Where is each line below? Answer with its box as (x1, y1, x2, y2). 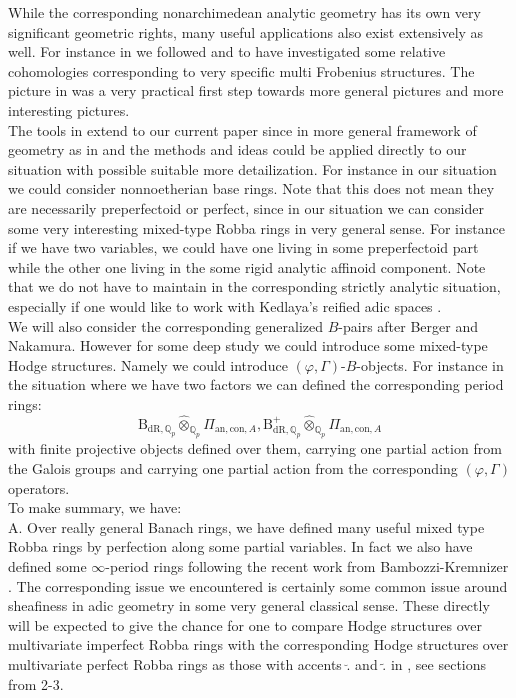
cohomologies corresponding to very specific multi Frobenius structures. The (8, 60, 475, 81)
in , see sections (390, 653, 487, 674)
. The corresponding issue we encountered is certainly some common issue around (8, 575, 508, 596)
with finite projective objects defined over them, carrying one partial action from (8, 438, 502, 459)
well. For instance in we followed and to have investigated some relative (8, 41, 446, 62)
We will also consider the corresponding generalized (8, 315, 323, 336)
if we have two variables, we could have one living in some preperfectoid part (8, 237, 479, 258)
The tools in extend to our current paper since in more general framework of (8, 119, 477, 140)
